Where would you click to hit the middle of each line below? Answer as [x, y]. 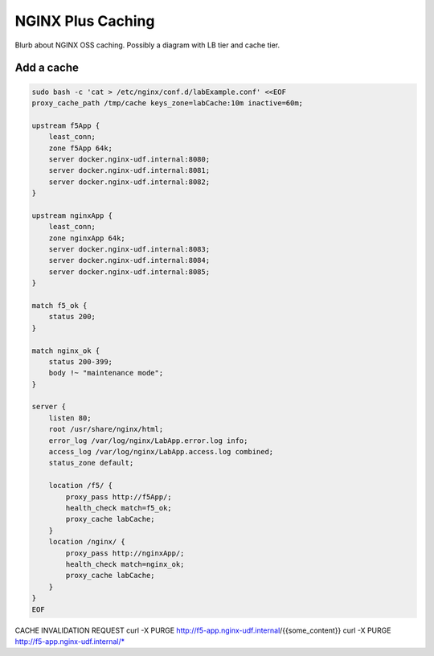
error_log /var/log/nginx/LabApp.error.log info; [148, 441]
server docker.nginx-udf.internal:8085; [129, 272]
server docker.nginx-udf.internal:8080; [129, 159]
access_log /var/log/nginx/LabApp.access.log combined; [161, 452]
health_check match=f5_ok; [119, 508]
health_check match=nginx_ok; [125, 564]
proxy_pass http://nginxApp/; [125, 553]
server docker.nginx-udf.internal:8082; [129, 182]
